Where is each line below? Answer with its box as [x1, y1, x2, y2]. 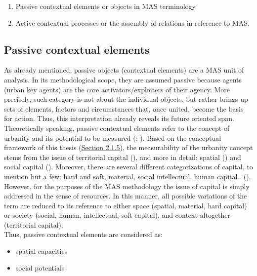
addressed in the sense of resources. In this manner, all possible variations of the [4, 191, 247, 201]
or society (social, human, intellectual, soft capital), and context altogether [4, 210, 231, 220]
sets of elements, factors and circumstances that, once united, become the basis [4, 103, 244, 114]
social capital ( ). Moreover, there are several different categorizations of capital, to [4, 161, 253, 172]
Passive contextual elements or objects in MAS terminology [15, 1, 196, 11]
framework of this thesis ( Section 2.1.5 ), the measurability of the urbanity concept [4, 142, 253, 153]
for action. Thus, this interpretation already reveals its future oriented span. [4, 113, 234, 123]
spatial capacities [15, 246, 68, 256]
